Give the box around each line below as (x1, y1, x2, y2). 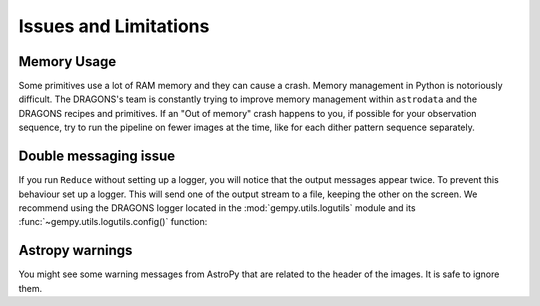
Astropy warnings (18, 242, 133, 259)
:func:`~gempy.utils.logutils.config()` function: (18, 216, 208, 228)
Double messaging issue (18, 148, 175, 165)
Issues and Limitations (18, 15, 210, 37)
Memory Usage (18, 53, 117, 70)
